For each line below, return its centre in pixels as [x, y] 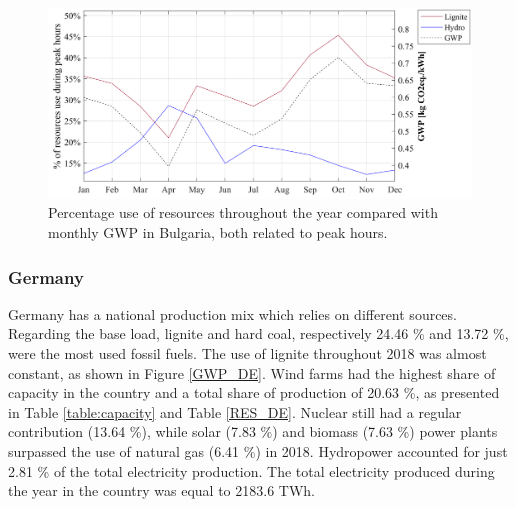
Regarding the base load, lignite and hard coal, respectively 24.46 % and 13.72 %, [258, 333]
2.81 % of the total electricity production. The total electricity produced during [251, 470]
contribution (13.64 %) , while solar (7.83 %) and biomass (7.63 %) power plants [253, 431]
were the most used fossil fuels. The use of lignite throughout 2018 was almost [247, 353]
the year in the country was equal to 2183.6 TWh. [161, 490]
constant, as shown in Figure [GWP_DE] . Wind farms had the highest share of [252, 372]
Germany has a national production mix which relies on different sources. [232, 313]
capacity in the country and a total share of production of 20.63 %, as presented [254, 392]
